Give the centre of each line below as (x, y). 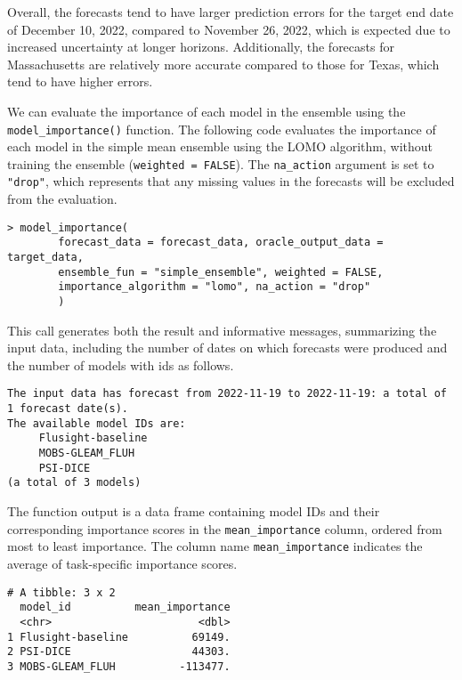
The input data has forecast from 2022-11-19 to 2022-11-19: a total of (227, 394)
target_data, (45, 258)
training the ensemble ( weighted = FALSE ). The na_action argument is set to (221, 163)
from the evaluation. (62, 199)
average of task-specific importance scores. (122, 563)
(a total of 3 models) (74, 483)
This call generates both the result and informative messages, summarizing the (222, 330)
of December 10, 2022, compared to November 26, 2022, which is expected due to (229, 29)
